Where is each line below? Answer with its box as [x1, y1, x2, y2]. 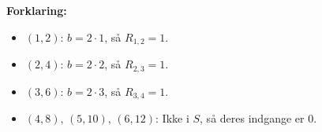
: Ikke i [155, 109, 189, 126]
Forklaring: [6, 2, 67, 18]
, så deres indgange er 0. [200, 109, 317, 126]
